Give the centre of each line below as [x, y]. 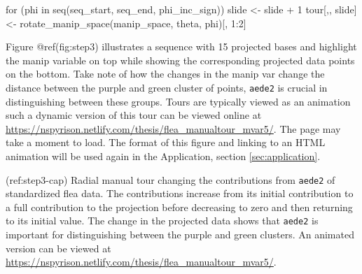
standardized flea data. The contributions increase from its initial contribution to [180, 193]
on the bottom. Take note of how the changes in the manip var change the [165, 74]
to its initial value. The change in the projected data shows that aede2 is [162, 221]
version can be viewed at [58, 248]
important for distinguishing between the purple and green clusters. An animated [180, 235]
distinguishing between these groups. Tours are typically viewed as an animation [178, 101]
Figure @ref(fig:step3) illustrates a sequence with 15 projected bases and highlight [181, 46]
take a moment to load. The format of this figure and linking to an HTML [166, 142]
